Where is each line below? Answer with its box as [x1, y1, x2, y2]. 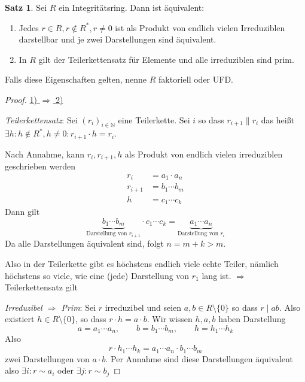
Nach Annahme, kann [5, 147, 85, 160]
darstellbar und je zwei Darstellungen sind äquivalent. [19, 33, 216, 46]
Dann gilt [5, 205, 40, 218]
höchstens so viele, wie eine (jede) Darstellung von [5, 269, 190, 281]
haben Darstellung [218, 313, 286, 325]
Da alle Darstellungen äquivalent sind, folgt [5, 237, 164, 250]
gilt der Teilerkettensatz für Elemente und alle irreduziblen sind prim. [38, 53, 294, 65]
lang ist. [202, 269, 231, 281]
